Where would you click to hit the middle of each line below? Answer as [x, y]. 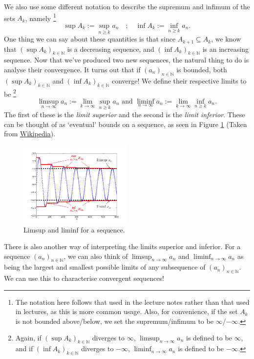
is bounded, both [202, 69]
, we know [226, 39]
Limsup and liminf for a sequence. [74, 230]
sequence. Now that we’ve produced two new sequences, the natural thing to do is [127, 60]
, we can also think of [96, 256]
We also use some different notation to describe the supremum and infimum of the [127, 6]
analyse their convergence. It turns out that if [72, 69]
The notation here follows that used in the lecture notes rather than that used [132, 302]
